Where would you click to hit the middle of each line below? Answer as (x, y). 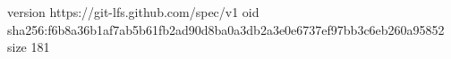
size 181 (29, 47)
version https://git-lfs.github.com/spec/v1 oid (133, 12)
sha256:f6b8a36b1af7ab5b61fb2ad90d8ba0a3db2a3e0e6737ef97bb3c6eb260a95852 (226, 29)
